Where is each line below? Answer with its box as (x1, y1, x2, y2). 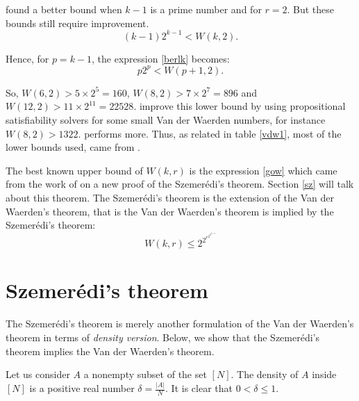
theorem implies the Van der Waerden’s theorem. (6, 343, 215, 358)
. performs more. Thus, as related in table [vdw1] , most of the (78, 126, 342, 140)
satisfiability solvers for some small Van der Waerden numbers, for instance (6, 112, 326, 126)
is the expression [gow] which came (189, 163, 337, 177)
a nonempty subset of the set (83, 367, 207, 382)
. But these (287, 2, 335, 16)
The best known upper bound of (6, 163, 143, 177)
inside (312, 367, 337, 382)
